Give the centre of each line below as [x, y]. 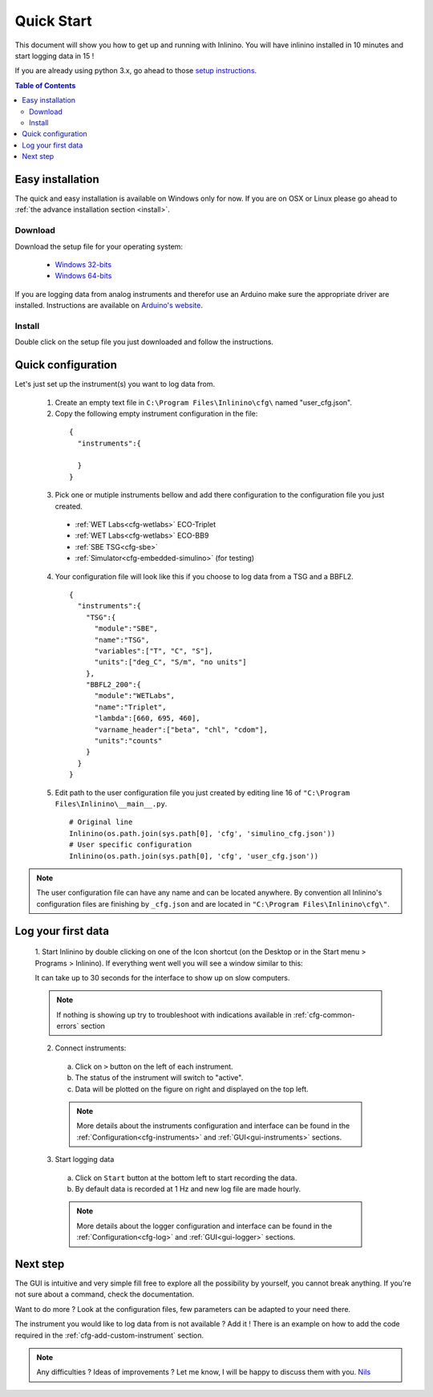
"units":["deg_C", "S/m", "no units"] [171, 662]
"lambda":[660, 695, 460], [147, 719]
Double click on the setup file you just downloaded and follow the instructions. [144, 342]
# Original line [101, 822]
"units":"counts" [128, 741]
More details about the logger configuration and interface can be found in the [204, 1226]
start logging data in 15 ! [55, 55]
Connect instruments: [91, 1048]
